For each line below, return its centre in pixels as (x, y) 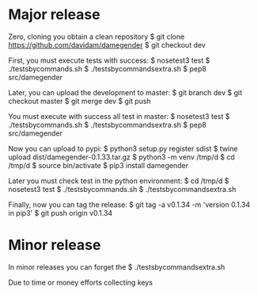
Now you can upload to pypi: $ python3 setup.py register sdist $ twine (123, 148)
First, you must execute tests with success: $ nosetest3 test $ (109, 60)
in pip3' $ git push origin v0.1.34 (61, 213)
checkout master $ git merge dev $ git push (80, 101)
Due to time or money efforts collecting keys (80, 282)
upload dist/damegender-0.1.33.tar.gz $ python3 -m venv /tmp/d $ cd (121, 157)
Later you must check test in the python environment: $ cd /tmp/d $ (119, 181)
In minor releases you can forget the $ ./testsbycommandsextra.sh (117, 266)
